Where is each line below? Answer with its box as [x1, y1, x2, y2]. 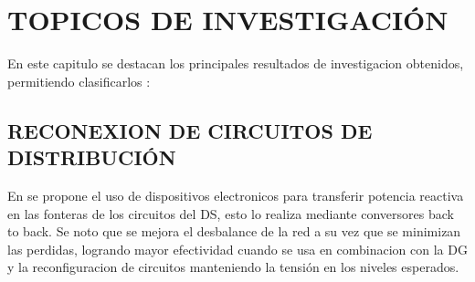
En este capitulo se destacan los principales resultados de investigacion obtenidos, [7, 54, 464, 73]
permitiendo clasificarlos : [7, 71, 151, 90]
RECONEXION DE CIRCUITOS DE [7, 116, 373, 144]
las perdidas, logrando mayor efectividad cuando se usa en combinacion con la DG [7, 239, 468, 258]
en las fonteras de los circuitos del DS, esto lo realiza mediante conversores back [7, 204, 454, 223]
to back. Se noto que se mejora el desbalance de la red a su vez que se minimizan [7, 222, 461, 241]
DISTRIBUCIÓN [7, 143, 176, 172]
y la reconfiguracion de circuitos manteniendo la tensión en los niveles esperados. [7, 257, 459, 277]
